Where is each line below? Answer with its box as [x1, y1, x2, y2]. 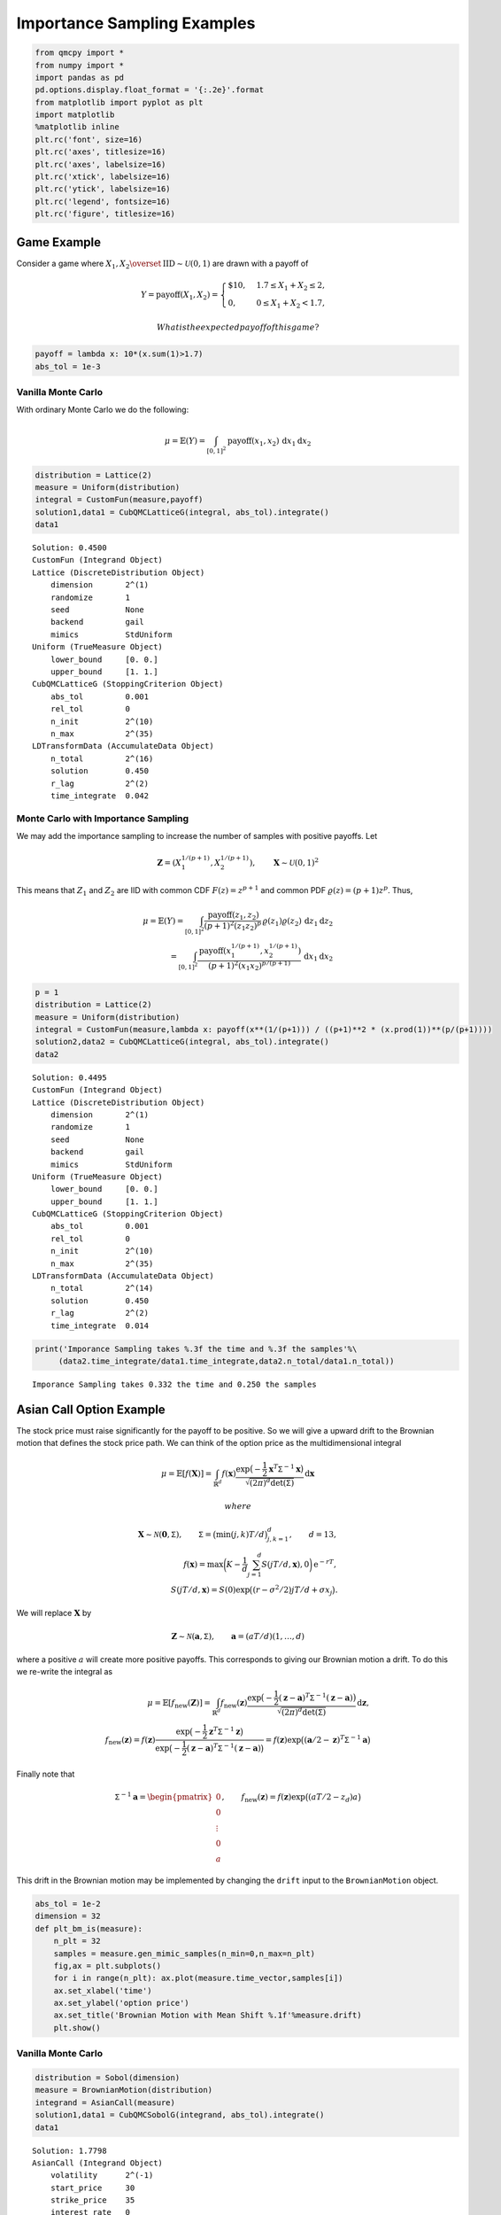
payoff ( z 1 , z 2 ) [207, 910, 260, 921]
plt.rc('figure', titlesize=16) [35, 209, 176, 219]
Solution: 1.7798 [32, 2145, 107, 2156]
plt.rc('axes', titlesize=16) [35, 147, 166, 157]
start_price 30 [50, 2182, 135, 2193]
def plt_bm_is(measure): [35, 1924, 143, 1933]
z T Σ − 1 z [208, 1725, 241, 1737]
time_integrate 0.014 [50, 1320, 150, 1331]
